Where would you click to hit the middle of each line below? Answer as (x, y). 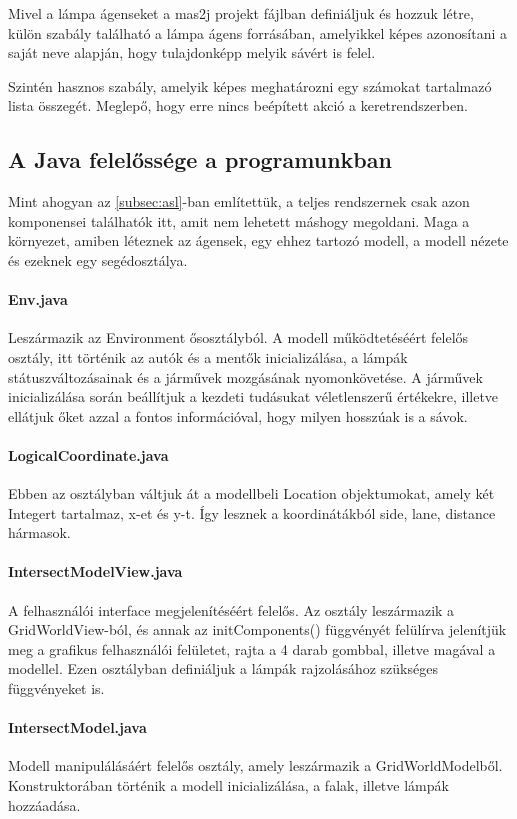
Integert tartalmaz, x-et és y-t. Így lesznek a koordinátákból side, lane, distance (252, 512)
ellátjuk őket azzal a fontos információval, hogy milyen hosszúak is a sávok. (238, 415)
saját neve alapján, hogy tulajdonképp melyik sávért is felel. (192, 52)
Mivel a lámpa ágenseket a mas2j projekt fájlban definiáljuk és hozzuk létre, (241, 13)
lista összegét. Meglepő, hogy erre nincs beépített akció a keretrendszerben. (238, 105)
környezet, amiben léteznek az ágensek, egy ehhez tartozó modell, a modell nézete (258, 240)
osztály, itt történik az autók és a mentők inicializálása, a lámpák (208, 356)
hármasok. (39, 532)
